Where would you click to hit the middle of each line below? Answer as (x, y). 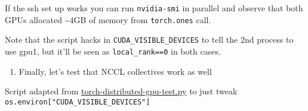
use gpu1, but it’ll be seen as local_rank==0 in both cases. (113, 51)
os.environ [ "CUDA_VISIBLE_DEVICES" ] (78, 102)
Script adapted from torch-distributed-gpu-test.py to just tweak (121, 91)
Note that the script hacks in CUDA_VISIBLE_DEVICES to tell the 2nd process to (149, 39)
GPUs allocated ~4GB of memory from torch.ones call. (108, 19)
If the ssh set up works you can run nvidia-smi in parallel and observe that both (154, 8)
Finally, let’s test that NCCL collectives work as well (115, 71)
